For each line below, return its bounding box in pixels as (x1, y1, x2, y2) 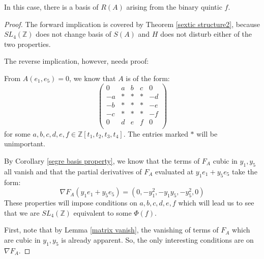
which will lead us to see (178, 197, 254, 208)
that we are (4, 207, 40, 218)
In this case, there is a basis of (4, 2, 99, 12)
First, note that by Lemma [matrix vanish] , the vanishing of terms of (4, 224, 219, 235)
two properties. (4, 38, 51, 49)
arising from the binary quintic (126, 2, 222, 12)
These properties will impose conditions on (4, 197, 137, 208)
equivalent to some (73, 207, 132, 218)
